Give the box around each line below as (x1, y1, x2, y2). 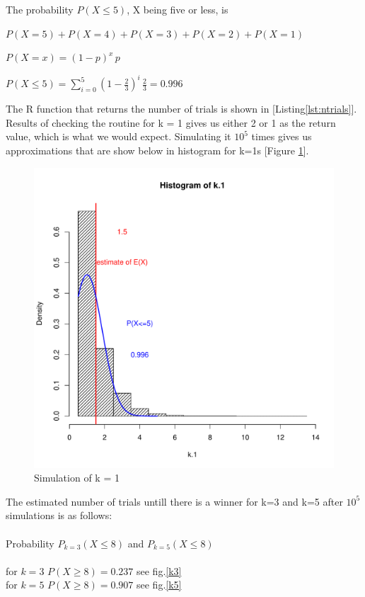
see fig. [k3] (137, 563, 182, 578)
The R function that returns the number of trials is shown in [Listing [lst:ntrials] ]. (6, 101, 357, 116)
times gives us (251, 129, 312, 144)
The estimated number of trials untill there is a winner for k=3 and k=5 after (6, 494, 343, 508)
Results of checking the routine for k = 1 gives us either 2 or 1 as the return (6, 115, 336, 130)
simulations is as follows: (6, 508, 112, 523)
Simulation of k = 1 (34, 470, 120, 485)
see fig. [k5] (137, 577, 182, 592)
